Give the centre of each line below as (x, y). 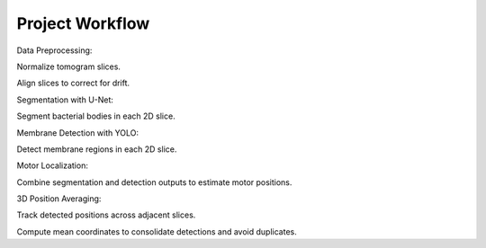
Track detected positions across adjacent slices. (106, 215)
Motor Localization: (53, 165)
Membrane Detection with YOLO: (78, 133)
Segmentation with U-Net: (65, 100)
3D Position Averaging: (59, 199)
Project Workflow (83, 23)
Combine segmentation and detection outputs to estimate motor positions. (154, 182)
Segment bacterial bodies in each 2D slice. (96, 116)
